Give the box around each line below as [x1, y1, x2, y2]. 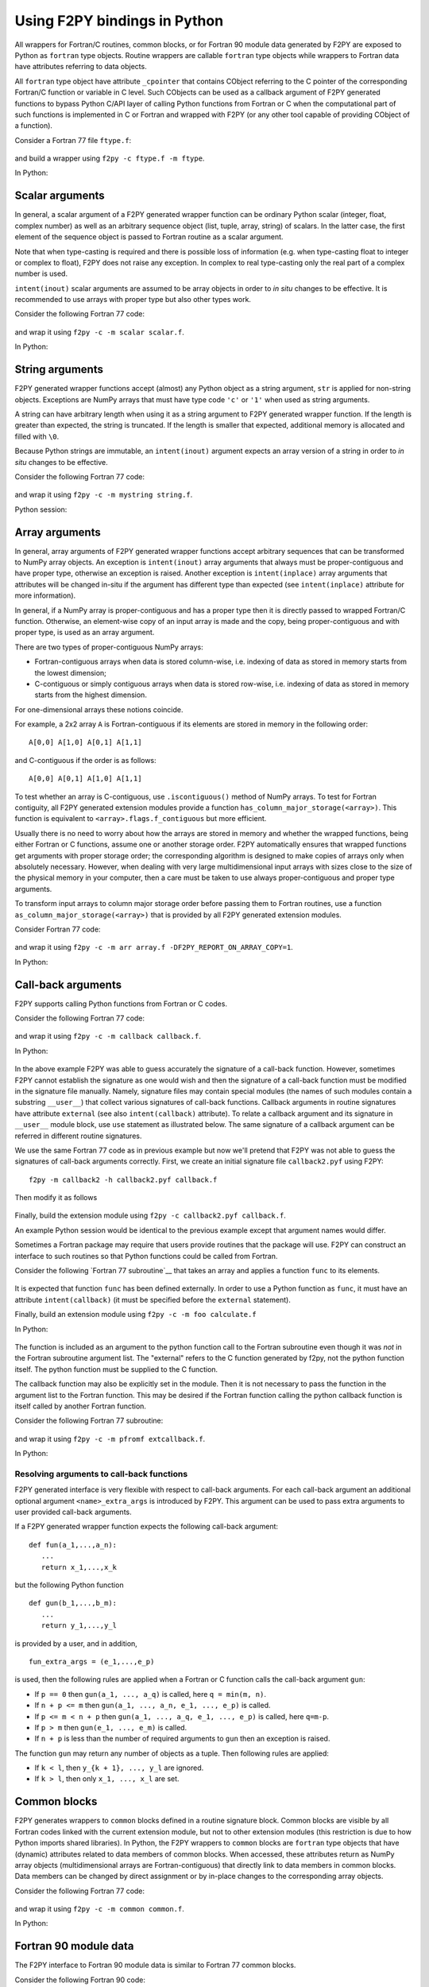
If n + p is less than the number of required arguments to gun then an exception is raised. [34, 1733, 330, 1744]
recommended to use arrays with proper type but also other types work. [14, 295, 252, 304]
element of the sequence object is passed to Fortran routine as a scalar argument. [14, 232, 284, 242]
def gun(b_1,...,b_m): [29, 1598, 118, 1608]
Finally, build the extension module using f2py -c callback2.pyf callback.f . [14, 1210, 286, 1220]
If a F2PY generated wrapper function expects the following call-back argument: [14, 1522, 278, 1532]
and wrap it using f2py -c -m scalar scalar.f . [14, 327, 184, 337]
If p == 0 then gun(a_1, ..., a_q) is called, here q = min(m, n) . [34, 1689, 266, 1698]
